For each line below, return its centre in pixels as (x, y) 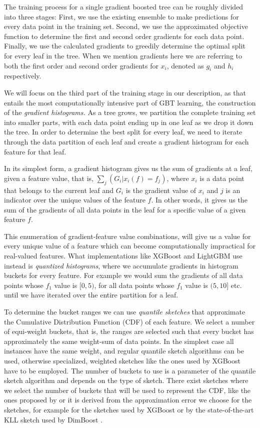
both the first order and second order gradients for (81, 65)
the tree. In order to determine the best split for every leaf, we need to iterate (123, 132)
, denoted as (185, 65)
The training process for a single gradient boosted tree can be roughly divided (124, 6)
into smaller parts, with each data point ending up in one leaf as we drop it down (129, 122)
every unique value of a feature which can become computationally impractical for (130, 246)
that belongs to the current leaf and (59, 190)
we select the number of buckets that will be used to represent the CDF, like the (127, 390)
